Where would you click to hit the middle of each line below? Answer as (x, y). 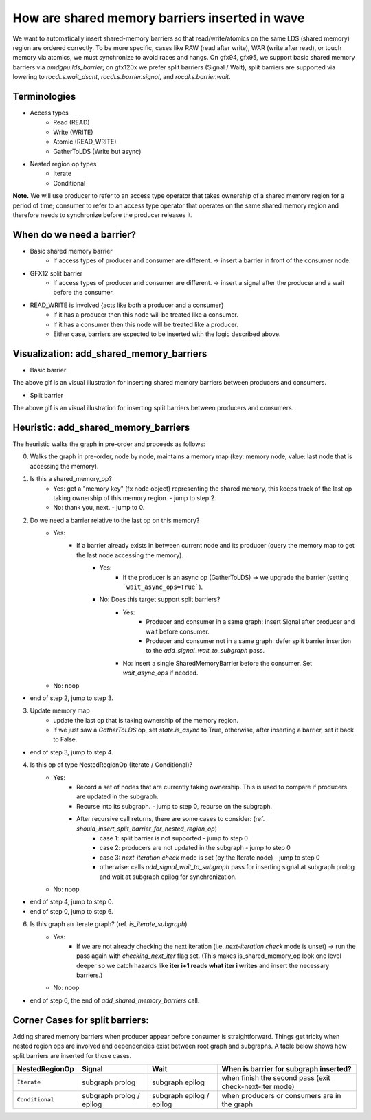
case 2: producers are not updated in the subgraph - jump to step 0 (195, 848)
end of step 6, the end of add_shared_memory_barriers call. (115, 1000)
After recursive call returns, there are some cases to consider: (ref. (171, 819)
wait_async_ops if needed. (160, 673)
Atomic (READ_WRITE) (85, 142)
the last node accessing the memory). (130, 555)
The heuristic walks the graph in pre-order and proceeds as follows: (109, 444)
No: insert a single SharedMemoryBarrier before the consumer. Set (217, 663)
